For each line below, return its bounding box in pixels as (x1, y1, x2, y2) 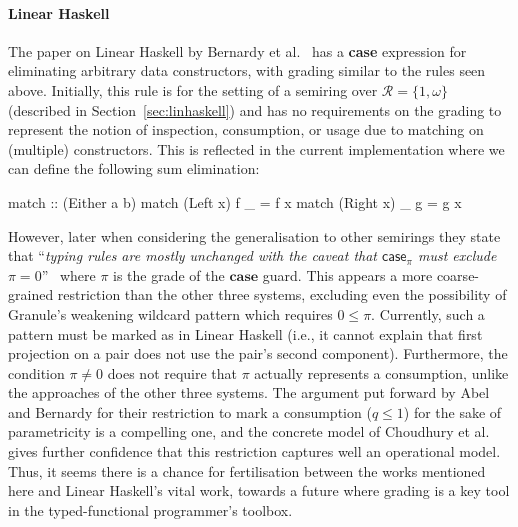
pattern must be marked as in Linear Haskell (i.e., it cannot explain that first (8, 323, 483, 344)
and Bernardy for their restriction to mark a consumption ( (8, 401, 372, 422)
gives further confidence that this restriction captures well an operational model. (8, 441, 501, 462)
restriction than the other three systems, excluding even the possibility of (57, 284, 507, 305)
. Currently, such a (371, 303, 485, 324)
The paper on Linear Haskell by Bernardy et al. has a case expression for (8, 40, 467, 61)
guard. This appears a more (262, 264, 433, 285)
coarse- (436, 264, 480, 285)
